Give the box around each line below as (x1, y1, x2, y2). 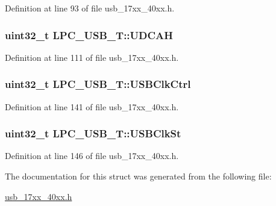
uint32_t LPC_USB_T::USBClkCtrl (5, 76, 191, 92)
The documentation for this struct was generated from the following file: (5, 170, 272, 183)
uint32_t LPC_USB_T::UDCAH (5, 27, 174, 42)
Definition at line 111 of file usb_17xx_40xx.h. (5, 51, 179, 63)
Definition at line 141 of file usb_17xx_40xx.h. (5, 100, 179, 113)
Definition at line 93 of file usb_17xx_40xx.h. (5, 2, 175, 14)
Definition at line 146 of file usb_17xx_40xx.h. (5, 149, 179, 162)
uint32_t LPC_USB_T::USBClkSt (5, 126, 181, 141)
